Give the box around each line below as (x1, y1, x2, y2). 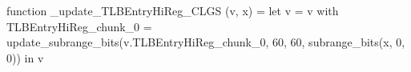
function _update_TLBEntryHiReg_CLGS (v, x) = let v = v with (6, 2, 339, 18)
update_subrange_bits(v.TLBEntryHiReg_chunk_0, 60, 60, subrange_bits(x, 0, (6, 34, 405, 50)
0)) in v (6, 49, 44, 66)
